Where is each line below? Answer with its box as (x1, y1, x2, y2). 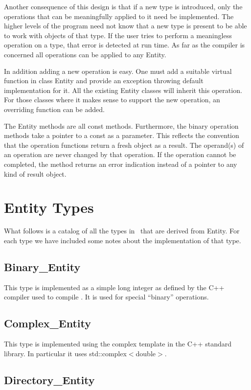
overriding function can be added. (4, 104, 105, 114)
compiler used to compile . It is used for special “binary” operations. (4, 292, 209, 302)
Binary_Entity (4, 259, 81, 274)
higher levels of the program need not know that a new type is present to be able (4, 21, 247, 31)
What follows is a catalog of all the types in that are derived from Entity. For (4, 226, 240, 236)
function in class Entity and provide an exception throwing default (4, 75, 204, 86)
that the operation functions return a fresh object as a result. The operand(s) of (4, 139, 244, 150)
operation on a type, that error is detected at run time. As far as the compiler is (4, 40, 245, 50)
